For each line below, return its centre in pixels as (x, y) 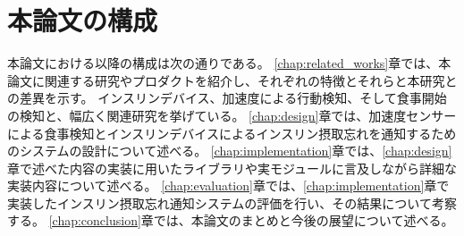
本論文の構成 (83, 20)
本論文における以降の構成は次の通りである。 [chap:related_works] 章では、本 (229, 63)
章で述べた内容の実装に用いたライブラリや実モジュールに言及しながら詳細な (232, 168)
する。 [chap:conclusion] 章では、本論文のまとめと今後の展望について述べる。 (231, 220)
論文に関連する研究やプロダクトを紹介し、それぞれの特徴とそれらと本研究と (232, 80)
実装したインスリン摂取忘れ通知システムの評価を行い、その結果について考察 (232, 202)
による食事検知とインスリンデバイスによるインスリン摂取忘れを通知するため (232, 133)
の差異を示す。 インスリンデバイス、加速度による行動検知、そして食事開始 (227, 98)
